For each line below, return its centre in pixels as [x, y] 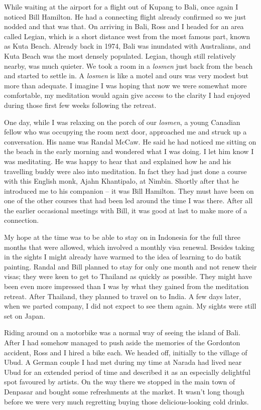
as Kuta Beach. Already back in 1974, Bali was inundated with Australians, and [127, 46]
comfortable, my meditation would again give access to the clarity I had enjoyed [127, 95]
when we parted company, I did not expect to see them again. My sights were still [130, 306]
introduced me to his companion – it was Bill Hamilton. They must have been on [129, 190]
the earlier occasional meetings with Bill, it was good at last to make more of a [126, 210]
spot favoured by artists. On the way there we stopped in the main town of [120, 382]
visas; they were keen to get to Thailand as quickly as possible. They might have [128, 276]
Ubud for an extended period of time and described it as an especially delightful [127, 372]
